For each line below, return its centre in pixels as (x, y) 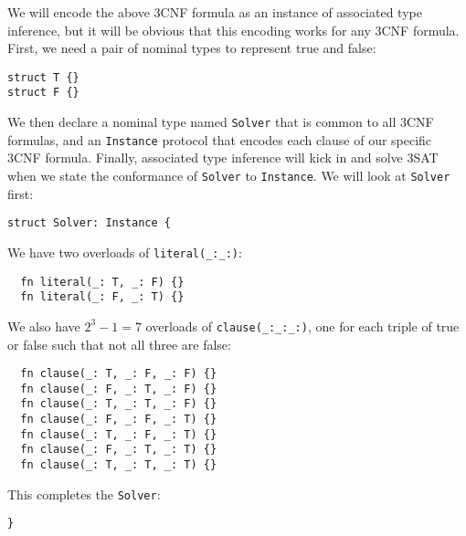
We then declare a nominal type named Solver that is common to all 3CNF (221, 122)
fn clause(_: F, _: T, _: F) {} (119, 389)
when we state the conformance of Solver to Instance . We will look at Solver (229, 175)
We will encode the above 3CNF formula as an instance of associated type (215, 12)
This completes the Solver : (84, 494)
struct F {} (43, 93)
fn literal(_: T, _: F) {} (102, 282)
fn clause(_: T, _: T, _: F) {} (119, 404)
